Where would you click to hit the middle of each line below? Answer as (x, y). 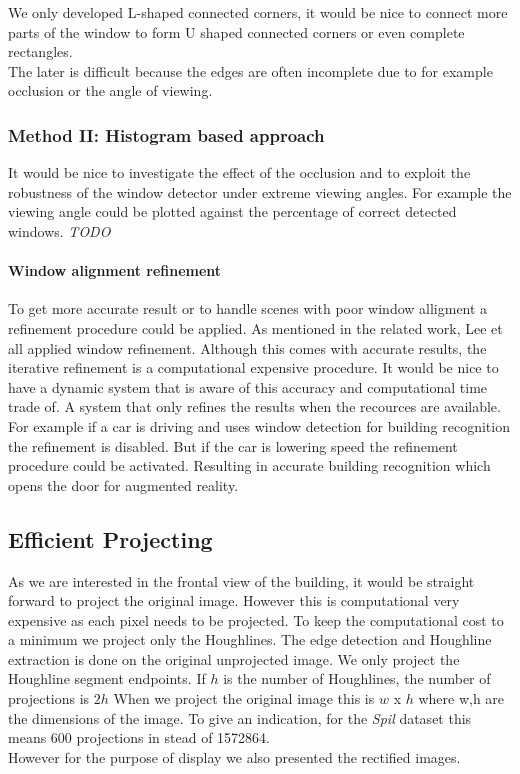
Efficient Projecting (110, 538)
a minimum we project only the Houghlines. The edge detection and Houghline (250, 639)
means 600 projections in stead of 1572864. (139, 737)
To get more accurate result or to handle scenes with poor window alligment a (248, 308)
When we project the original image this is (244, 698)
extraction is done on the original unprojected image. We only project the (234, 658)
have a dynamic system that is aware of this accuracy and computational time (248, 386)
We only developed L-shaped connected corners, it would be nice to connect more (258, 12)
